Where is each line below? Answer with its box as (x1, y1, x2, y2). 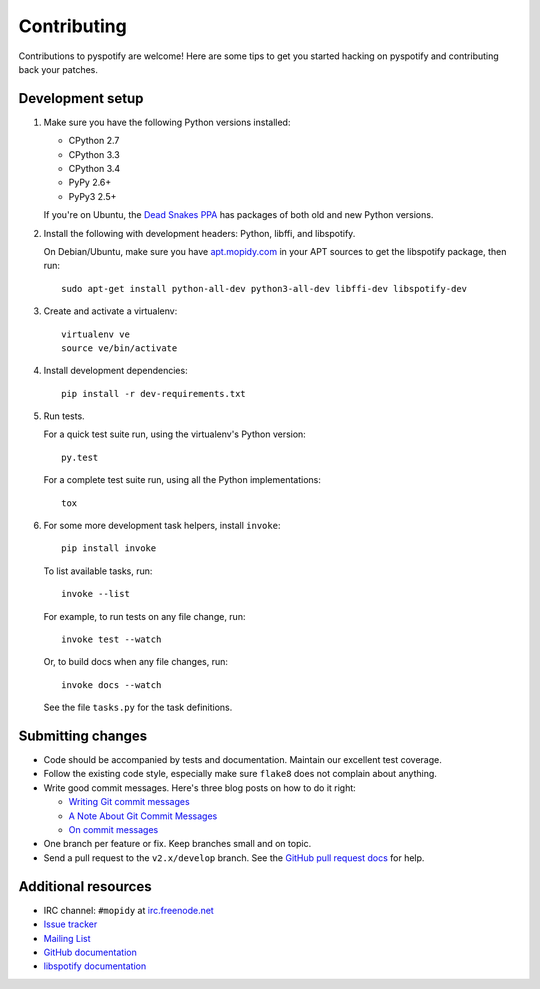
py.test (61, 451, 99, 463)
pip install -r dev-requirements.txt (61, 388, 247, 399)
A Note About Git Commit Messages (68, 810, 218, 822)
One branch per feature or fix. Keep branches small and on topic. (43, 838, 312, 850)
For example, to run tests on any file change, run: (43, 610, 246, 622)
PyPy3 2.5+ (68, 190, 117, 202)
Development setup (18, 90, 144, 107)
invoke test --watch (61, 634, 162, 645)
